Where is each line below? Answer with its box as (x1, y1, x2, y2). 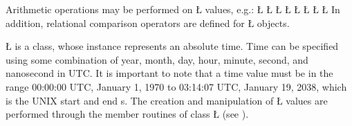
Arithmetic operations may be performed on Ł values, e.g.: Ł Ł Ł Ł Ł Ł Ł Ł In (6, 2, 340, 16)
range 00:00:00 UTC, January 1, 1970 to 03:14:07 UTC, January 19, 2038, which (6, 79, 347, 93)
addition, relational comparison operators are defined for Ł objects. (6, 15, 290, 30)
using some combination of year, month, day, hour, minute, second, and (6, 52, 308, 66)
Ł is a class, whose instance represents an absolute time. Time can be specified (6, 39, 339, 53)
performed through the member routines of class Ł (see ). (6, 107, 249, 121)
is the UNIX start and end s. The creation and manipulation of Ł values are (6, 93, 328, 107)
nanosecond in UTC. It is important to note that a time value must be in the (6, 66, 333, 80)
